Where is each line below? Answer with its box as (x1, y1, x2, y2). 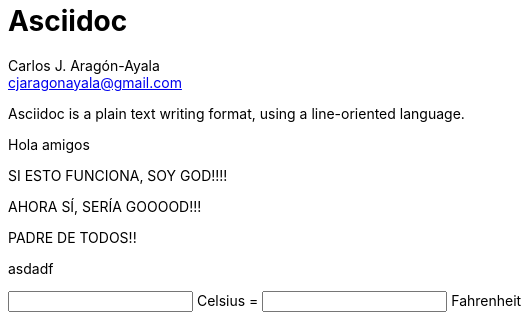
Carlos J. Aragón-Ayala (8, 56, 160, 74)
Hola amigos (8, 135, 90, 153)
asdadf (8, 259, 54, 277)
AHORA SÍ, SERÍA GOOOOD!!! (8, 197, 202, 215)
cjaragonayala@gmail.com (8, 73, 182, 91)
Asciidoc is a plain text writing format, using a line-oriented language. (8, 104, 465, 122)
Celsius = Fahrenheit (196, 291, 522, 309)
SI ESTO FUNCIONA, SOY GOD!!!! (8, 166, 228, 184)
